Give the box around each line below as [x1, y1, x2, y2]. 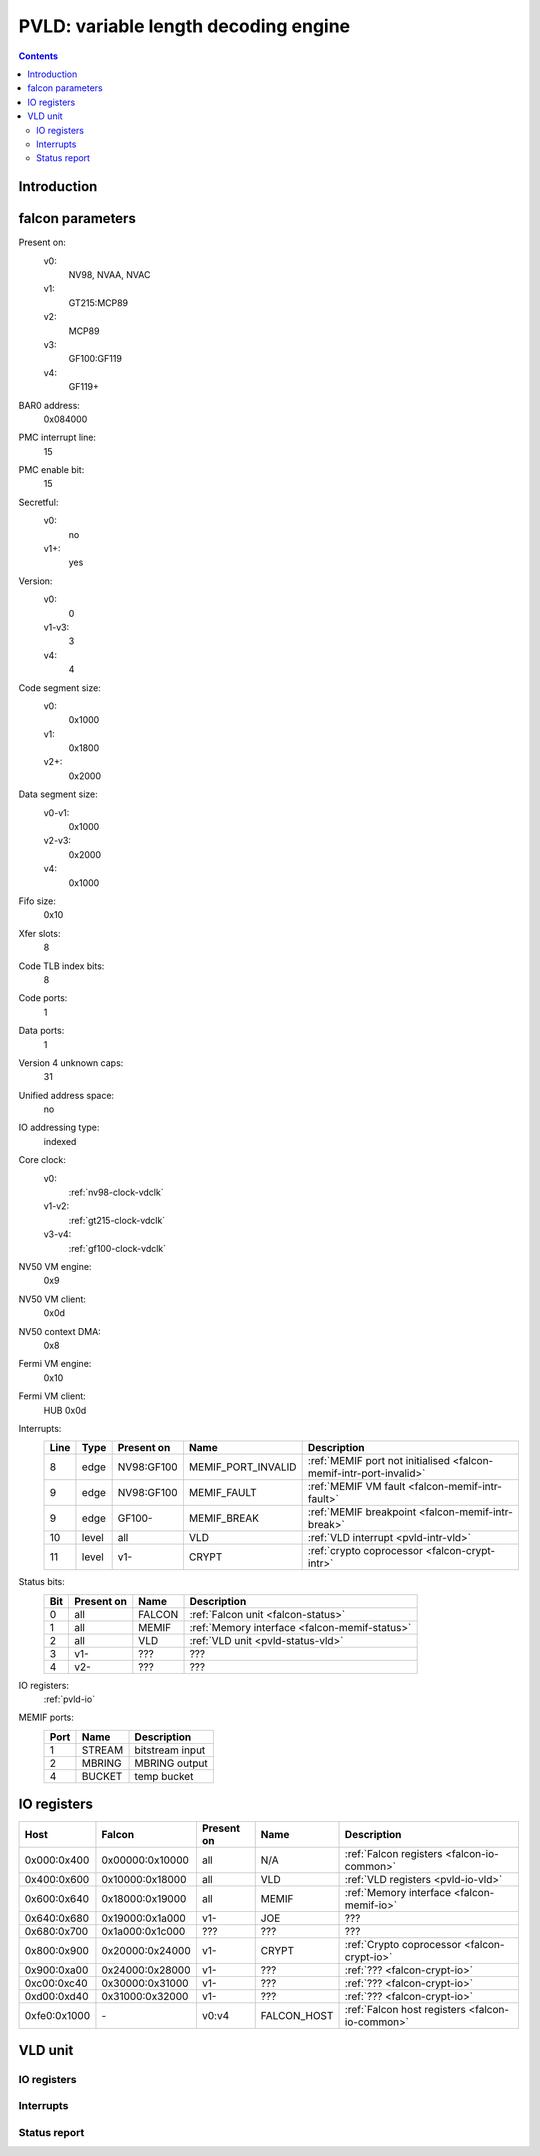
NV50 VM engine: [18, 1260, 92, 1272]
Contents [18, 50, 59, 62]
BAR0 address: [18, 399, 80, 411]
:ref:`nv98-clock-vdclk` [68, 1186, 164, 1199]
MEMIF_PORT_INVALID [188, 1460, 297, 1474]
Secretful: [18, 496, 59, 508]
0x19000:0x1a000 [101, 1911, 187, 1925]
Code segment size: [18, 681, 102, 694]
